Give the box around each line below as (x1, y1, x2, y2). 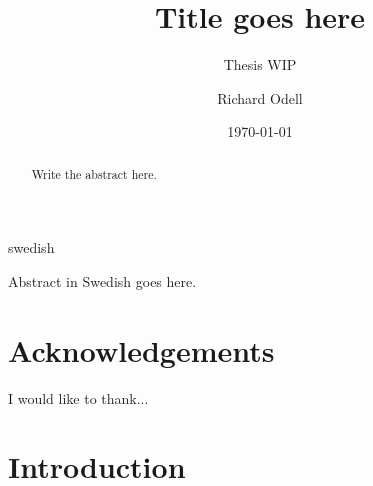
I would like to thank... (8, 387, 149, 408)
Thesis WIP (223, 54, 297, 75)
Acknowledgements (8, 329, 275, 370)
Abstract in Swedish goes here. (8, 270, 197, 291)
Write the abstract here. (31, 165, 157, 182)
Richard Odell (217, 87, 303, 108)
